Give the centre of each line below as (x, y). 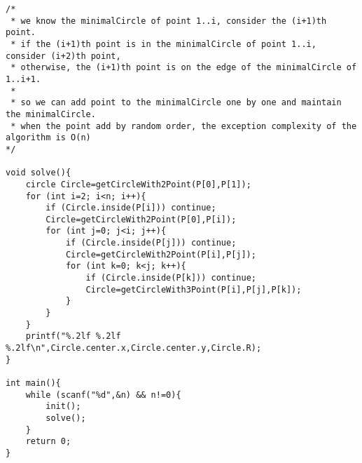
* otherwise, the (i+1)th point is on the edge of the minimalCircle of (184, 68)
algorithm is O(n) (48, 138)
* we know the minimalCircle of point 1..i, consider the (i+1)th (169, 21)
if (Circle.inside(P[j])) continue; (151, 243)
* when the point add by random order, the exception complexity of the (184, 126)
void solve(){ (39, 173)
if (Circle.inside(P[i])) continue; (131, 208)
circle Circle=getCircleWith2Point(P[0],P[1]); (138, 184)
